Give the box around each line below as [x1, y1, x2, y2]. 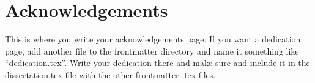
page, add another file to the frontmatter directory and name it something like [5, 44, 299, 57]
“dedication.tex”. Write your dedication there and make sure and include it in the [5, 56, 310, 69]
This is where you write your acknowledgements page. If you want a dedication [5, 33, 301, 45]
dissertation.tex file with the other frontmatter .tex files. [5, 68, 216, 81]
